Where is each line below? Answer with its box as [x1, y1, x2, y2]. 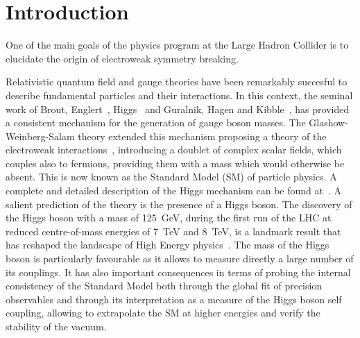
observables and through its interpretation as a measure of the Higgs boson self [6, 291, 342, 306]
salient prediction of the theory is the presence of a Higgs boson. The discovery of [6, 196, 352, 211]
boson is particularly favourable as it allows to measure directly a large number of [6, 251, 354, 266]
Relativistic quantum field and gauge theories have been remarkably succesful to [6, 74, 348, 89]
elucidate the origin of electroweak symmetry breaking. [6, 51, 239, 65]
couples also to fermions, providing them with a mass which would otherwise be [6, 155, 345, 170]
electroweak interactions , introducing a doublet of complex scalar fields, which [6, 142, 342, 157]
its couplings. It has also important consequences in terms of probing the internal [6, 264, 351, 279]
